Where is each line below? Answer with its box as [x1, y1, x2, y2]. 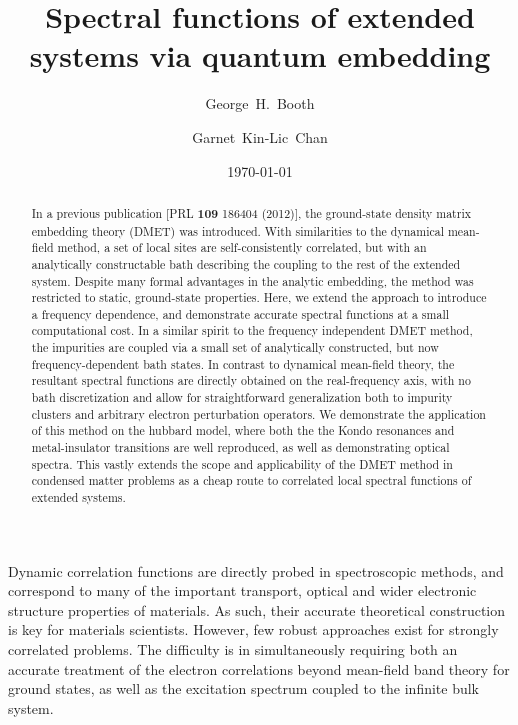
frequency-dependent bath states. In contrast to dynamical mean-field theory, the [31, 355, 455, 372]
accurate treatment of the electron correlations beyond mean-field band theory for [8, 658, 510, 679]
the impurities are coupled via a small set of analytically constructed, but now [31, 339, 439, 356]
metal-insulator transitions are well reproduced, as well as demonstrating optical [31, 439, 450, 456]
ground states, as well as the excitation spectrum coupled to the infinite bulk [8, 678, 480, 699]
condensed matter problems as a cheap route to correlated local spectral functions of [31, 472, 472, 489]
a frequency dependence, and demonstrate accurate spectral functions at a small [31, 305, 450, 322]
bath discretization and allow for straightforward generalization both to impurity [31, 389, 453, 406]
